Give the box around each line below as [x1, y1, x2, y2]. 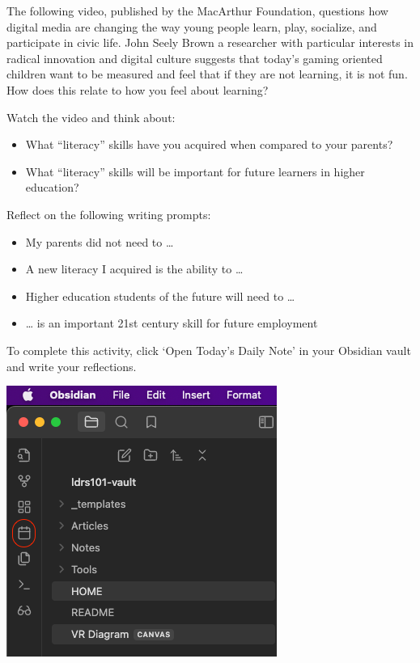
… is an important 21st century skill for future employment [25, 315, 318, 331]
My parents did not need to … [25, 233, 174, 250]
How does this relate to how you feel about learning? [6, 81, 269, 98]
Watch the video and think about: [6, 108, 176, 125]
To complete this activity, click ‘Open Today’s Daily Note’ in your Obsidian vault [6, 341, 411, 358]
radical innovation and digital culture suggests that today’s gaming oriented [6, 49, 383, 66]
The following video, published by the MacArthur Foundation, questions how [6, 2, 388, 19]
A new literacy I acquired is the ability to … [25, 260, 244, 277]
